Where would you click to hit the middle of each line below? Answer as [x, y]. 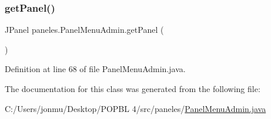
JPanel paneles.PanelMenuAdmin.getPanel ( [84, 30]
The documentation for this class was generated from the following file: [133, 89]
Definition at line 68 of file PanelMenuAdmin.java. [95, 69]
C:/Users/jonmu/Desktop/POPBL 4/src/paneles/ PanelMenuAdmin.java [135, 108]
